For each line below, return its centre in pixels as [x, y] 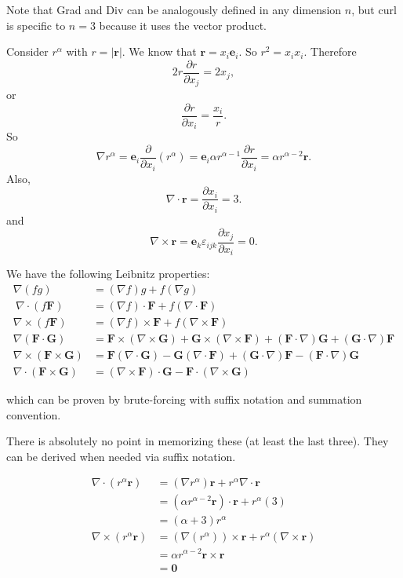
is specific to [36, 25]
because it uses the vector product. [183, 25]
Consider [27, 51]
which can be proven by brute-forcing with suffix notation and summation [184, 399]
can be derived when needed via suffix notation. [121, 456]
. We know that [159, 51]
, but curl [374, 9]
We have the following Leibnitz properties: [108, 274]
